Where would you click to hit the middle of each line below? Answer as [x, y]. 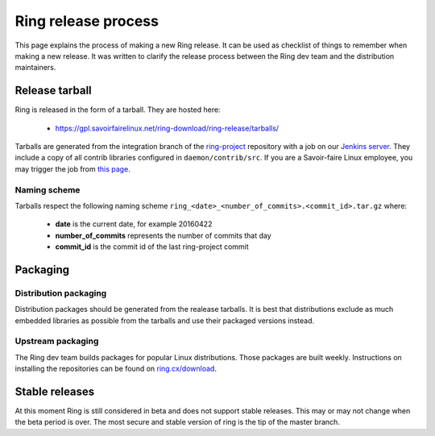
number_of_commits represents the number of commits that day [163, 235]
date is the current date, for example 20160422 [134, 224]
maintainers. [35, 68]
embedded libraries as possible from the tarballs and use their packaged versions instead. [165, 320]
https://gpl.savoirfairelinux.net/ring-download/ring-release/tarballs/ [167, 128]
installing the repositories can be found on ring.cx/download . [116, 369]
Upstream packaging [57, 341]
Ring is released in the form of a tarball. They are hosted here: [118, 110]
